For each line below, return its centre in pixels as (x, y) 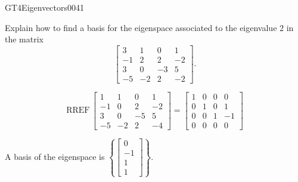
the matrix (24, 39)
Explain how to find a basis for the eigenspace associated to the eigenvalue (141, 27)
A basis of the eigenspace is (55, 156)
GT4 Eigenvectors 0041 (45, 7)
